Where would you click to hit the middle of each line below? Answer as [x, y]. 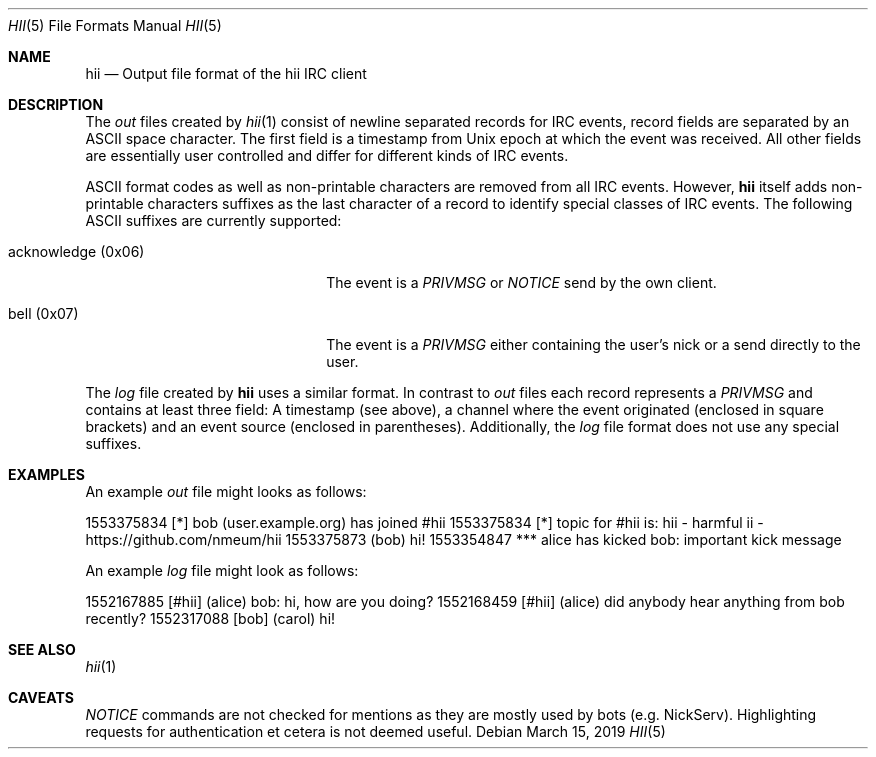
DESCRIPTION [56, 104]
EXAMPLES [46, 474]
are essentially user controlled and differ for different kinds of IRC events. [327, 155]
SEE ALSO [42, 649]
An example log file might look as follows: [222, 570]
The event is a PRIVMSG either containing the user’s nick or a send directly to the [593, 344]
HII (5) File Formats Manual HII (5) [115, 25]
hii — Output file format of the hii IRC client [226, 73]
